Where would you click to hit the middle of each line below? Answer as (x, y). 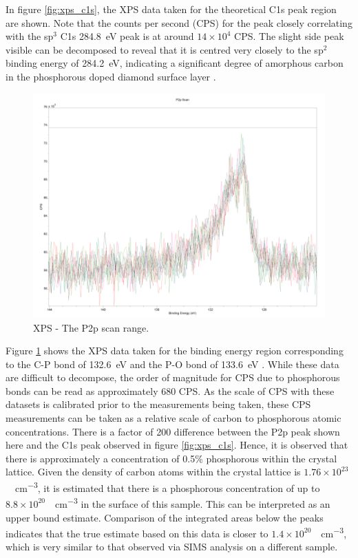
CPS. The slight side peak (289, 36)
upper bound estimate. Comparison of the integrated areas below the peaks (165, 517)
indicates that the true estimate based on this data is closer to (137, 533)
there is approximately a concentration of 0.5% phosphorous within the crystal (171, 458)
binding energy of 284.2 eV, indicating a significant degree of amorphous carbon (175, 63)
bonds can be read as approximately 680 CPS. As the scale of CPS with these (170, 390)
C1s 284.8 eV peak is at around (127, 36)
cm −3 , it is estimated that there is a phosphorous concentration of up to (167, 487)
